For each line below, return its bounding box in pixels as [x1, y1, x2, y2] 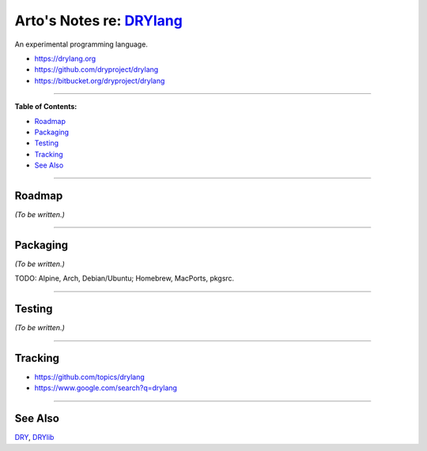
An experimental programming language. [14, 39, 148, 49]
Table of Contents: [14, 102, 77, 111]
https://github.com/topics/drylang [34, 372, 145, 382]
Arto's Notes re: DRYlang [14, 12, 183, 29]
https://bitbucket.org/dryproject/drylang [34, 76, 165, 85]
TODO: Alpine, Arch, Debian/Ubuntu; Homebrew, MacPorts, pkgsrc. [14, 273, 235, 284]
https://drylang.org [34, 54, 96, 63]
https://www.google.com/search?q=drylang [34, 383, 178, 393]
